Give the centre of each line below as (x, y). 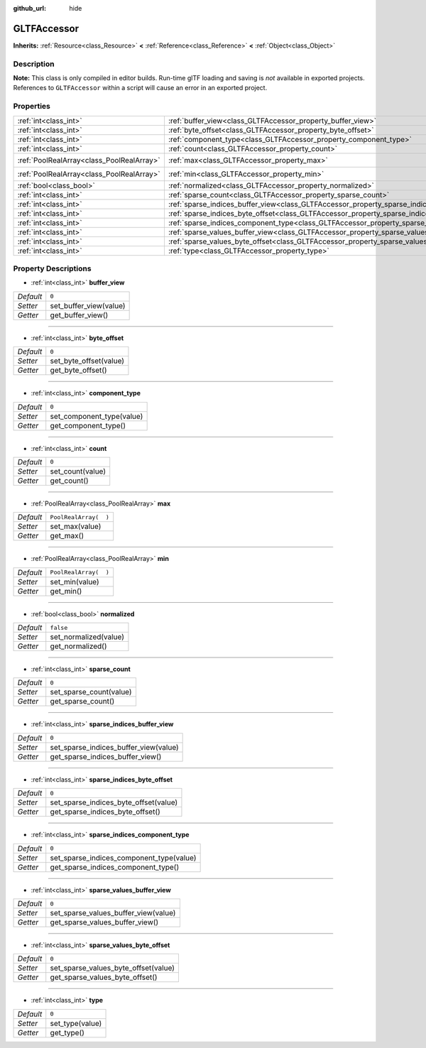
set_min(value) (75, 582)
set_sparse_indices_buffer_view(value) (114, 747)
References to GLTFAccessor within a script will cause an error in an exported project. (140, 88)
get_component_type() (88, 425)
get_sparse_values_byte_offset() (104, 978)
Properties (32, 107)
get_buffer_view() (79, 315)
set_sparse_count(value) (91, 692)
